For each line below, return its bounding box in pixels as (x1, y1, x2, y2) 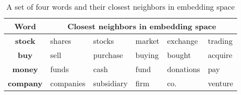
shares (50, 35, 72, 46)
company (8, 77, 43, 89)
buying (135, 49, 159, 60)
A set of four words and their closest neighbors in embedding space (6, 1, 235, 12)
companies (50, 77, 86, 89)
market (135, 35, 160, 46)
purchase (93, 49, 123, 60)
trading (207, 35, 233, 46)
